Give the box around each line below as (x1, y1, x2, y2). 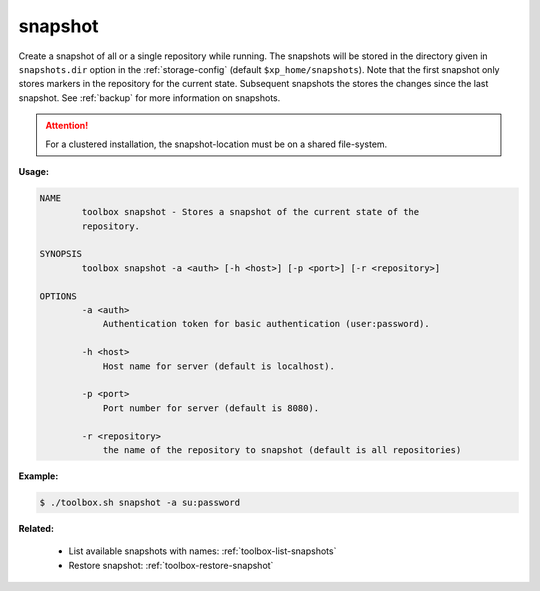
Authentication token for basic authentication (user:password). (102, 318, 430, 330)
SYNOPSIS (39, 248, 83, 260)
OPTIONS (39, 290, 77, 302)
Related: (18, 522, 55, 534)
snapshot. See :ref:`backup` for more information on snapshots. (18, 91, 281, 104)
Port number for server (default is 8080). (102, 402, 320, 414)
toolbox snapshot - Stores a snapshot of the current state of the (81, 206, 420, 218)
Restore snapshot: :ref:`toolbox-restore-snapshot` (68, 559, 274, 571)
